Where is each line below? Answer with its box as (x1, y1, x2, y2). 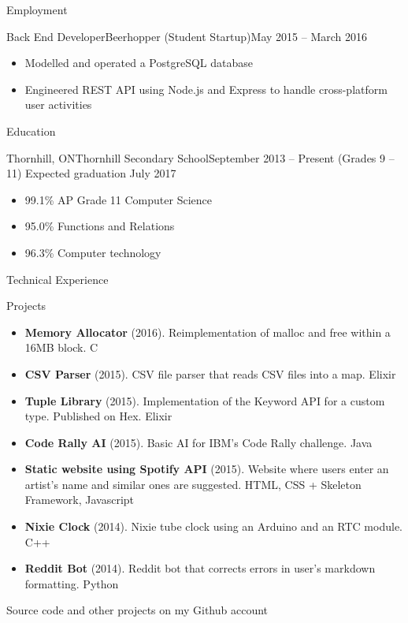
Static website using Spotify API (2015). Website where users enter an (24, 461, 389, 477)
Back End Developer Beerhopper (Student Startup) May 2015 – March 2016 (6, 28, 367, 44)
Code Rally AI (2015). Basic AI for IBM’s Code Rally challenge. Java (24, 434, 373, 450)
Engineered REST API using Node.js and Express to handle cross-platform (24, 80, 388, 97)
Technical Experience (6, 270, 109, 287)
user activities (24, 96, 92, 113)
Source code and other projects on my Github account (6, 602, 269, 618)
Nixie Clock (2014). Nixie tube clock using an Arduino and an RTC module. (24, 518, 402, 535)
